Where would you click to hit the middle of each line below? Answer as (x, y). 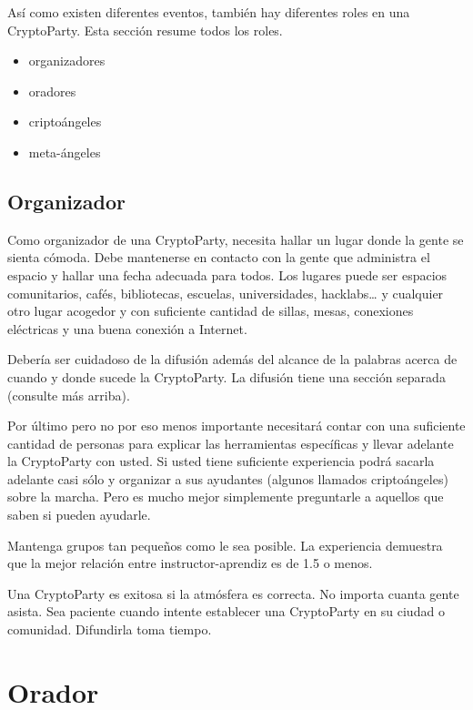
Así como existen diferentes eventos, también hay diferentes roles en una (209, 12)
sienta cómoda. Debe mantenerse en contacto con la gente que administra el (219, 257)
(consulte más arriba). (69, 395)
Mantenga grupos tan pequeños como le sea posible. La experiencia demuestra (225, 545)
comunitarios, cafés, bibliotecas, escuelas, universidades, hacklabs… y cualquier (226, 293)
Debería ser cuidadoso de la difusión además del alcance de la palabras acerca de (232, 359)
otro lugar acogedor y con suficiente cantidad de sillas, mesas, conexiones (211, 311)
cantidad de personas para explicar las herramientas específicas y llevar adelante (231, 443)
